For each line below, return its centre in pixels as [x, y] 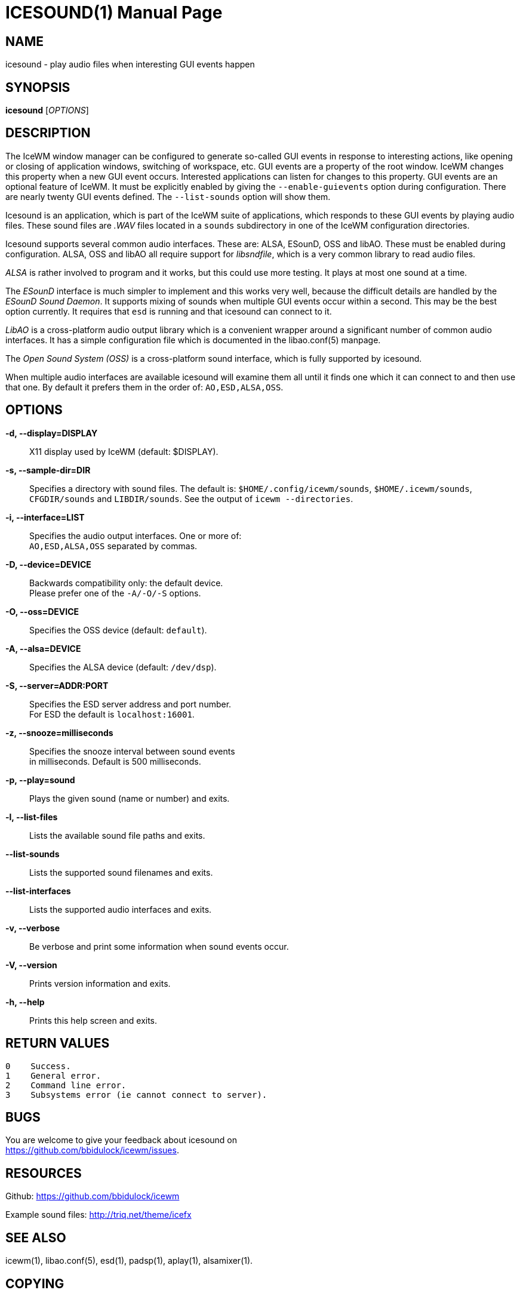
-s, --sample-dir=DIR [48, 470]
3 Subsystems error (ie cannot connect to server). [136, 1095]
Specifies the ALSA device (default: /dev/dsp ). [123, 667]
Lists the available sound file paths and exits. [117, 835]
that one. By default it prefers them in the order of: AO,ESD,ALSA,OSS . [144, 387]
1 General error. [53, 1075]
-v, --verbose [33, 928]
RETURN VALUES [58, 1043]
